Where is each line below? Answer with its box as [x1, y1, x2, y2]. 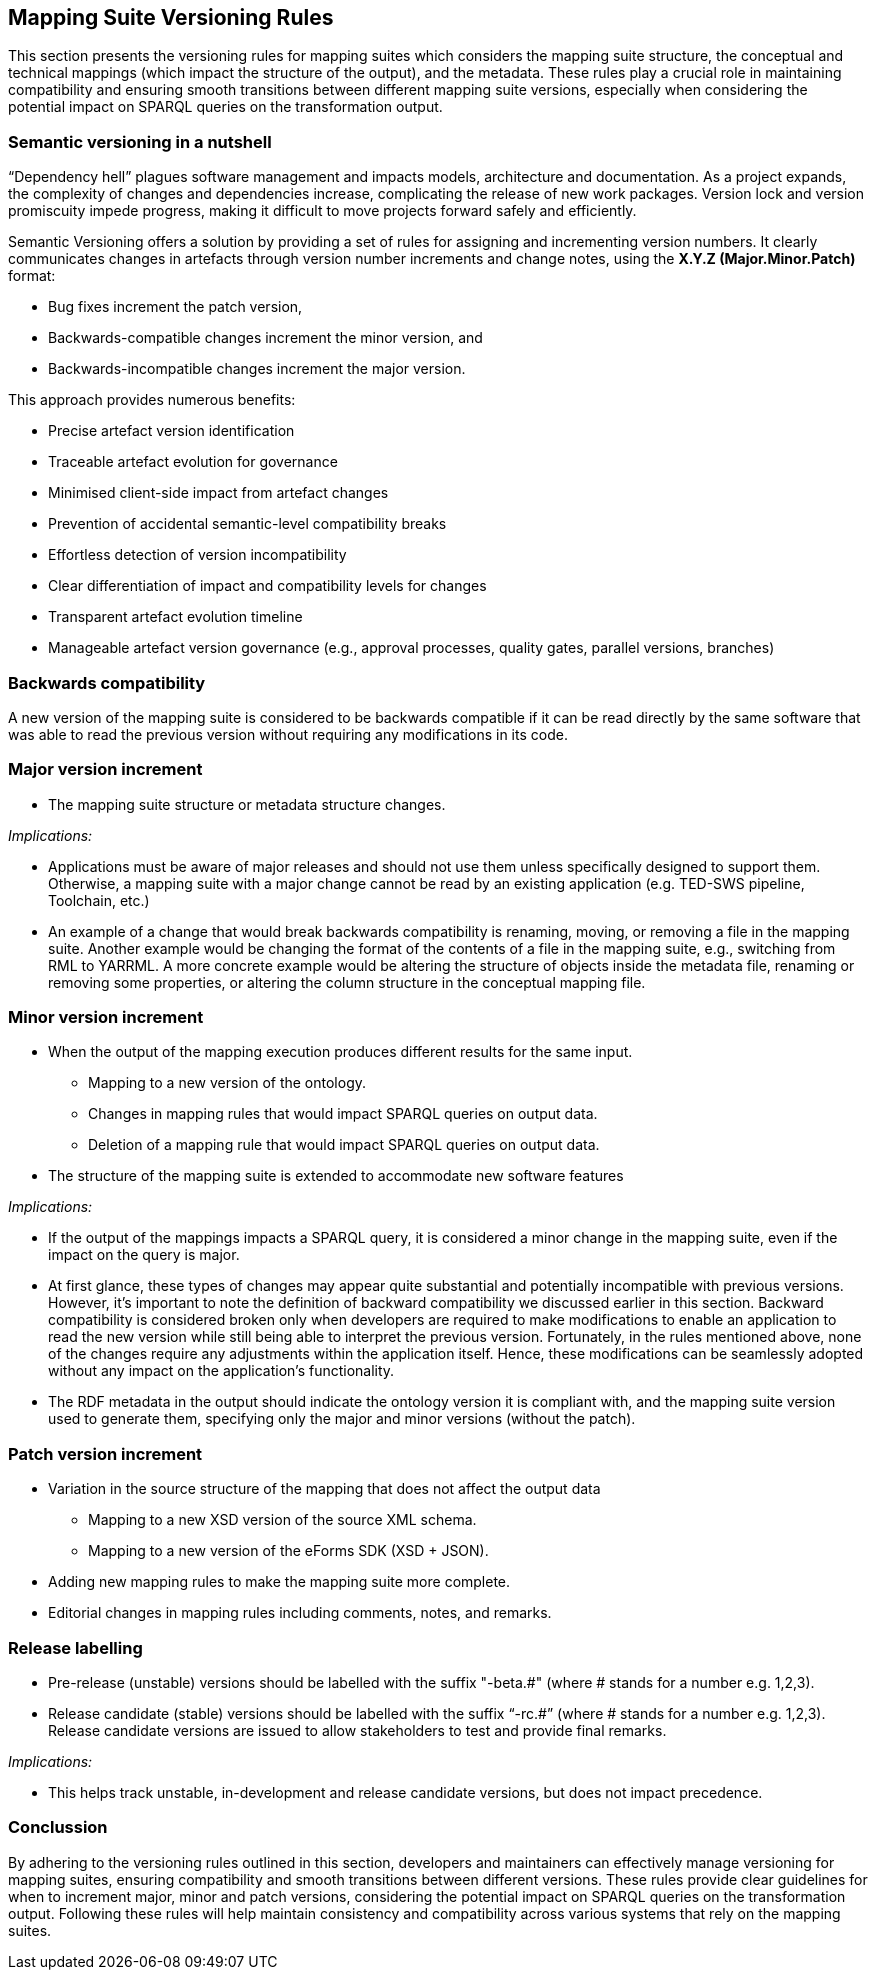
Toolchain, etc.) [48, 891, 150, 909]
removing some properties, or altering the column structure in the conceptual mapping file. [48, 973, 646, 991]
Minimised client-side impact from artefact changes [48, 484, 389, 502]
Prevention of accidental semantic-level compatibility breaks [48, 515, 447, 533]
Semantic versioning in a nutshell [8, 131, 272, 152]
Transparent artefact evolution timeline [48, 608, 303, 626]
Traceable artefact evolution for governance [48, 453, 338, 471]
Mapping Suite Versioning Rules [8, 5, 334, 30]
